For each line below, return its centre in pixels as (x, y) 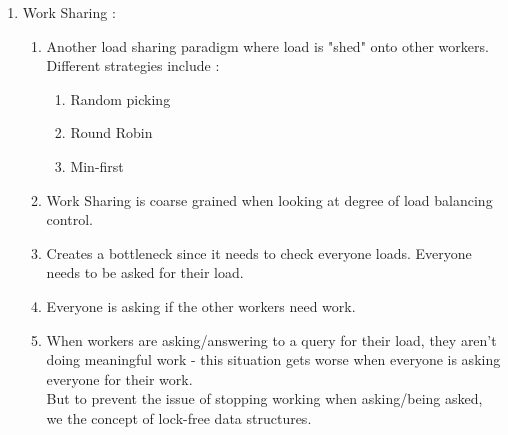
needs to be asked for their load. (145, 272)
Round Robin (111, 132)
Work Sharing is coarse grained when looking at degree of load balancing (269, 199)
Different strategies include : (133, 65)
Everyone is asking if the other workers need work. (201, 305)
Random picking (120, 98)
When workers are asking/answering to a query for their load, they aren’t (271, 339)
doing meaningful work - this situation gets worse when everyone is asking (273, 359)
